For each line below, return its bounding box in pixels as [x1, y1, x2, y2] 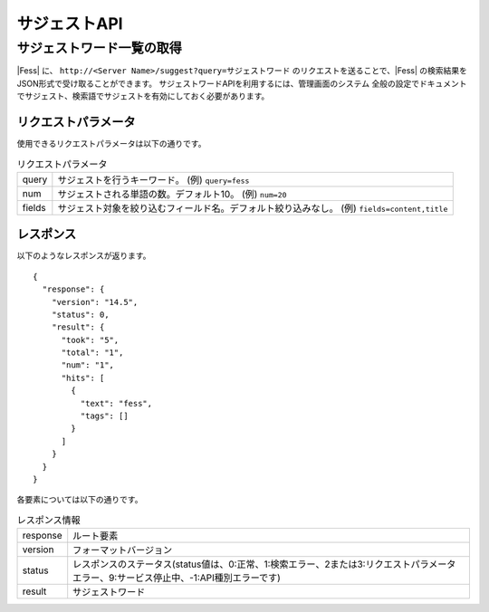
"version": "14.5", [51, 297, 139, 307]
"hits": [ [61, 372, 105, 383]
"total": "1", [61, 348, 124, 358]
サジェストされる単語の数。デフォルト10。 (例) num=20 [57, 187, 287, 200]
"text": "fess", [80, 398, 153, 408]
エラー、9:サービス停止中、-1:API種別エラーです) [72, 571, 281, 584]
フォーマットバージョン [72, 544, 173, 557]
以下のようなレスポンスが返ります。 [16, 250, 151, 262]
